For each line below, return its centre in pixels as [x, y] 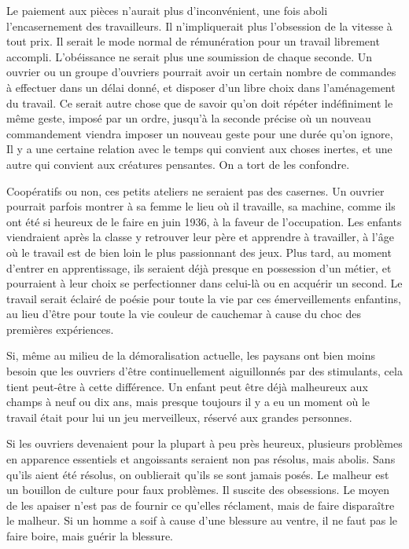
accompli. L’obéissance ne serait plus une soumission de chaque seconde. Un [190, 56]
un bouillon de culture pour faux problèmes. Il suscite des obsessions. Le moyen [198, 490]
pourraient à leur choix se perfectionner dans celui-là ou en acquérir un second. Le [204, 283]
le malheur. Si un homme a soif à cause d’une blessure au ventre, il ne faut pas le [202, 520]
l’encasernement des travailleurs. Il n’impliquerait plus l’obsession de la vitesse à [199, 26]
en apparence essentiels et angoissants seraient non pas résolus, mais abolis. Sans [201, 459]
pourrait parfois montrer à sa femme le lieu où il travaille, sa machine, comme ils [201, 206]
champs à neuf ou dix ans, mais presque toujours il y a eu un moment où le [188, 402]
